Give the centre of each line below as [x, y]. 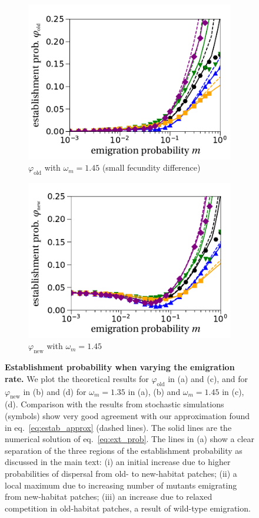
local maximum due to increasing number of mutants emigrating [121, 485]
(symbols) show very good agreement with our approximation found [127, 415]
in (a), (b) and [154, 391]
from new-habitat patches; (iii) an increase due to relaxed [109, 497]
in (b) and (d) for [55, 391]
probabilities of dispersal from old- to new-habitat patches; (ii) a [121, 473]
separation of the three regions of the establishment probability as [124, 450]
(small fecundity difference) [151, 167]
